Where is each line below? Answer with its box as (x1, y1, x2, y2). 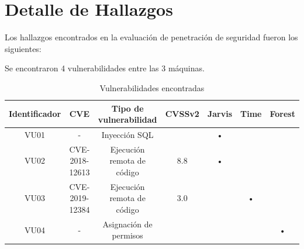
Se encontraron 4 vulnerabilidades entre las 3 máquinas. (5, 62, 205, 74)
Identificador (9, 108, 61, 120)
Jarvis (207, 108, 233, 120)
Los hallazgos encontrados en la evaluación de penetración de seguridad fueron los (5, 31, 298, 43)
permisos (112, 229, 143, 241)
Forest (270, 108, 295, 120)
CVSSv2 (165, 108, 199, 120)
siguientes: (5, 42, 42, 54)
